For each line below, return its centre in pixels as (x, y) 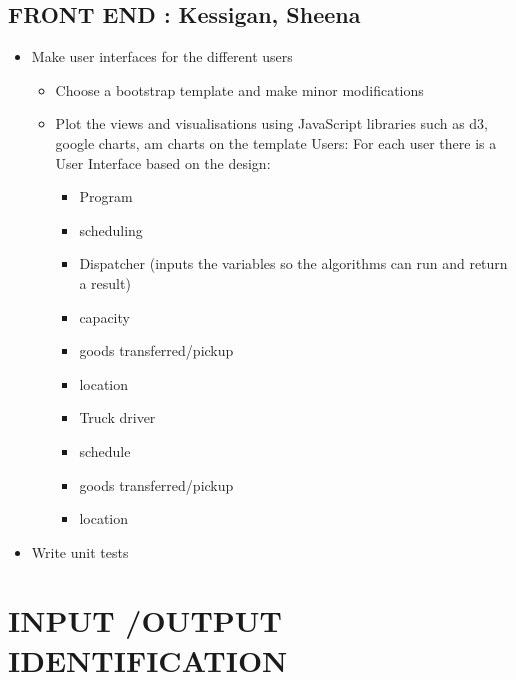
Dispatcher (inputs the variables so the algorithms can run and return (293, 263)
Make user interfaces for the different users (162, 56)
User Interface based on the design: (163, 162)
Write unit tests (80, 551)
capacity (104, 316)
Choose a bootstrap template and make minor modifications (239, 89)
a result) (105, 282)
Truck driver (117, 417)
